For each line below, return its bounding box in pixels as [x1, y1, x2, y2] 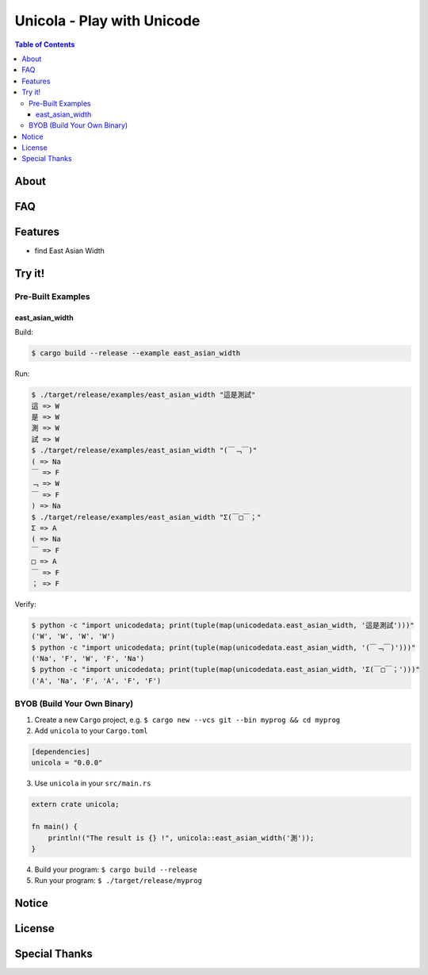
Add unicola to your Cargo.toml [34, 726, 148, 735]
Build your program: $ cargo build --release [34, 865, 198, 874]
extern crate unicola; [31, 800, 120, 809]
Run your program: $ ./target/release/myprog [34, 876, 202, 885]
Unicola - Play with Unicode [14, 12, 201, 29]
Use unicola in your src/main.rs [34, 778, 151, 789]
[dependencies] [31, 747, 90, 756]
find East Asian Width [34, 246, 105, 255]
